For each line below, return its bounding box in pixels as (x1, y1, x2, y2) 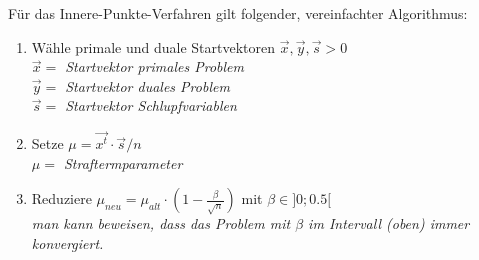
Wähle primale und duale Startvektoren (31, 36, 276, 57)
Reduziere (31, 188, 92, 209)
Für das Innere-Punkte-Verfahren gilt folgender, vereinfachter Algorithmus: (8, 3, 468, 23)
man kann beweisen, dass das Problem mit (31, 213, 291, 234)
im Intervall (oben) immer (308, 213, 470, 234)
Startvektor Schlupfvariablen (65, 95, 237, 116)
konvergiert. (31, 233, 104, 254)
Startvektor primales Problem (65, 56, 244, 77)
